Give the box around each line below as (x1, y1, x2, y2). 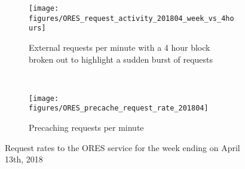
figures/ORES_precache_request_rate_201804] (29, 104, 209, 113)
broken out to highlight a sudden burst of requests (29, 53, 213, 65)
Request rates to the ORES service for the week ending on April (5, 141, 240, 153)
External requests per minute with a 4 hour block (29, 41, 210, 53)
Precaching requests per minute (29, 121, 144, 134)
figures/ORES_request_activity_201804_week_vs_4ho (29, 14, 234, 23)
